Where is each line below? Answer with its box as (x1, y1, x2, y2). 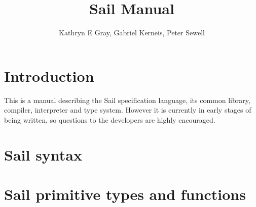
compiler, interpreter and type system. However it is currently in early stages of (4, 105, 251, 115)
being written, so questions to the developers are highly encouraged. (4, 114, 215, 125)
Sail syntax (4, 144, 83, 165)
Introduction (4, 65, 94, 86)
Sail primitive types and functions (4, 184, 246, 204)
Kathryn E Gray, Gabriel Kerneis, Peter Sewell (59, 27, 205, 38)
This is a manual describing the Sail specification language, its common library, (4, 94, 250, 105)
